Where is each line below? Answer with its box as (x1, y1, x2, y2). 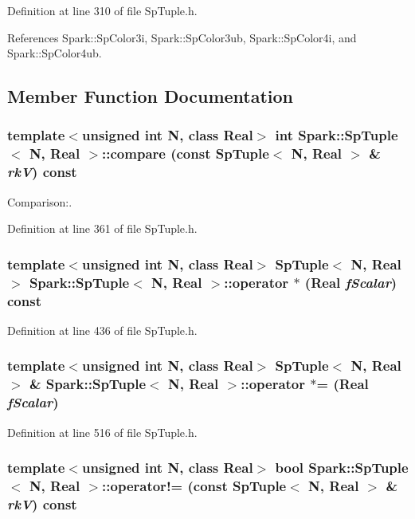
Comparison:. (7, 193, 72, 210)
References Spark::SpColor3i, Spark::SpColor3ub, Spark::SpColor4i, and (7, 29, 357, 45)
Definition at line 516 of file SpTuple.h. (7, 423, 198, 440)
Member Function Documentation (7, 84, 294, 108)
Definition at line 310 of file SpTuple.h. (7, 2, 198, 18)
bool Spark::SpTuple (275, 458, 409, 478)
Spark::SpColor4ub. (7, 45, 102, 61)
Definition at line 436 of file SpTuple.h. (7, 321, 198, 338)
